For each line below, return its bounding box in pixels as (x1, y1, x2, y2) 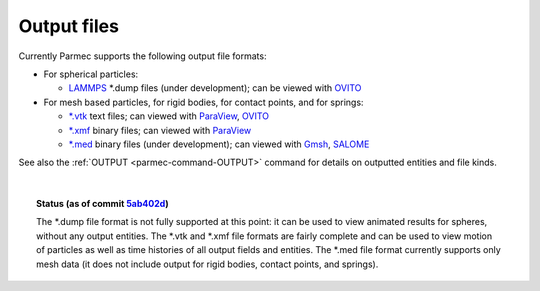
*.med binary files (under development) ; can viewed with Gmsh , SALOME (68, 138, 370, 150)
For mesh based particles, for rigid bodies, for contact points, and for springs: (43, 96, 364, 108)
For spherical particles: (43, 68, 139, 80)
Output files (18, 15, 120, 37)
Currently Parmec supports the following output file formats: (18, 50, 267, 62)
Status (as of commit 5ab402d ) (36, 198, 169, 210)
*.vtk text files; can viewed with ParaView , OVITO (68, 110, 270, 122)
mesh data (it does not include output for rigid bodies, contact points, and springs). (36, 258, 379, 270)
